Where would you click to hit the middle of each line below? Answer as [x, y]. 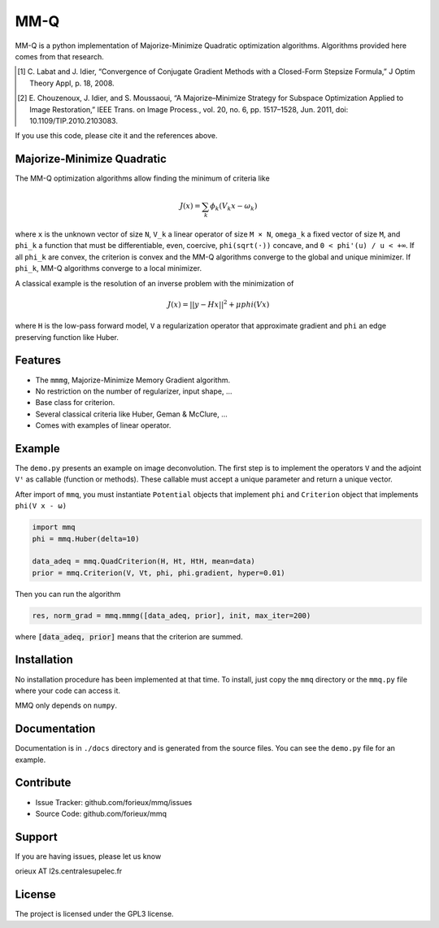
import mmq [54, 527]
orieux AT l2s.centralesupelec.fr [69, 871]
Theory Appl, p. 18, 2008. [72, 83]
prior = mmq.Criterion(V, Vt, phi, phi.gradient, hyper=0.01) [159, 573]
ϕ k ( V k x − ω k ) [234, 207]
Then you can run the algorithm [68, 594]
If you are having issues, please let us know [88, 856]
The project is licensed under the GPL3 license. [94, 914]
